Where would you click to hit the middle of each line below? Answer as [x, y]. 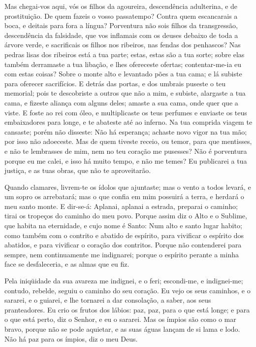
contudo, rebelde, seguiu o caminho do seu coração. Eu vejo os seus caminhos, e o [128, 290]
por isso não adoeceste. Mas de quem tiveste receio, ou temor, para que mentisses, [128, 141]
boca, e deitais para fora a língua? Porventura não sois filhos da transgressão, [121, 25]
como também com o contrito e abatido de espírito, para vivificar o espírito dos [124, 235]
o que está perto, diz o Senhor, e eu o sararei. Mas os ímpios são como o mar [120, 319]
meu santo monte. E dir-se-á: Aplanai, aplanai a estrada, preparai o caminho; [121, 206]
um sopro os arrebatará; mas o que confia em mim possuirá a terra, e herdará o [124, 196]
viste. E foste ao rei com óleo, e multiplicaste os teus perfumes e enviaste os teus [126, 112]
